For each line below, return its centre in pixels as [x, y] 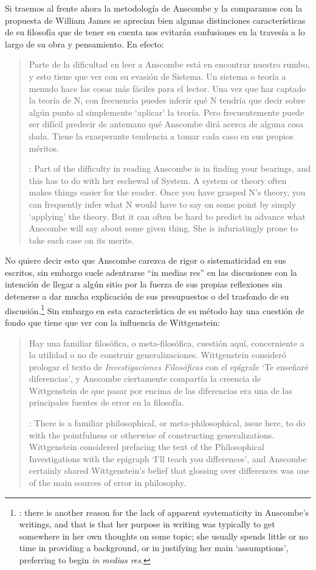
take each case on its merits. [81, 240]
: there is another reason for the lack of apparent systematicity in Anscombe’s [164, 512]
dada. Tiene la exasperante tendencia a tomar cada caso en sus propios [161, 135]
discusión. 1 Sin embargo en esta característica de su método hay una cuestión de [155, 309]
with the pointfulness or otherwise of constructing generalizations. [152, 435]
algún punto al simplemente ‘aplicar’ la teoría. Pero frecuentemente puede [167, 112]
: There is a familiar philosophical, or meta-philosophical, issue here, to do [167, 423]
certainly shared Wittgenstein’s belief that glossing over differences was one [169, 470]
